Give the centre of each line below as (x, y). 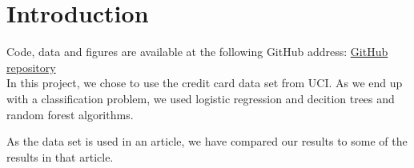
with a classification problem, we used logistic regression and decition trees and (201, 98)
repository (31, 67)
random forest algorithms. (70, 114)
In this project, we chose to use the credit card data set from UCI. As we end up (205, 83)
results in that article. (60, 156)
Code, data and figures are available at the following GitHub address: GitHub (197, 52)
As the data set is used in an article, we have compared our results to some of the (207, 141)
